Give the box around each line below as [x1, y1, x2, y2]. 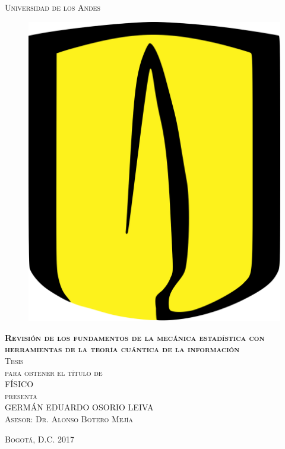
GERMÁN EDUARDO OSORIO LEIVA [5, 401, 154, 413]
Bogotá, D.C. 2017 [5, 432, 75, 445]
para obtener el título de [5, 366, 103, 378]
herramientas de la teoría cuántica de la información [5, 343, 240, 355]
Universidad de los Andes [5, 1, 100, 13]
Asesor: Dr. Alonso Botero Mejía [5, 413, 133, 425]
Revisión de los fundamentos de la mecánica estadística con [5, 331, 265, 343]
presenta [5, 389, 37, 401]
